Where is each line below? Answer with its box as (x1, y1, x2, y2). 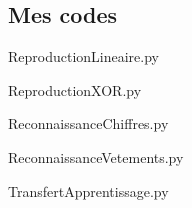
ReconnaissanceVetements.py (8, 146, 184, 167)
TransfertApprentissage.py (8, 180, 169, 201)
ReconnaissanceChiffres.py (8, 113, 169, 134)
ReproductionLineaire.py (8, 46, 160, 67)
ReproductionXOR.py (8, 79, 142, 100)
